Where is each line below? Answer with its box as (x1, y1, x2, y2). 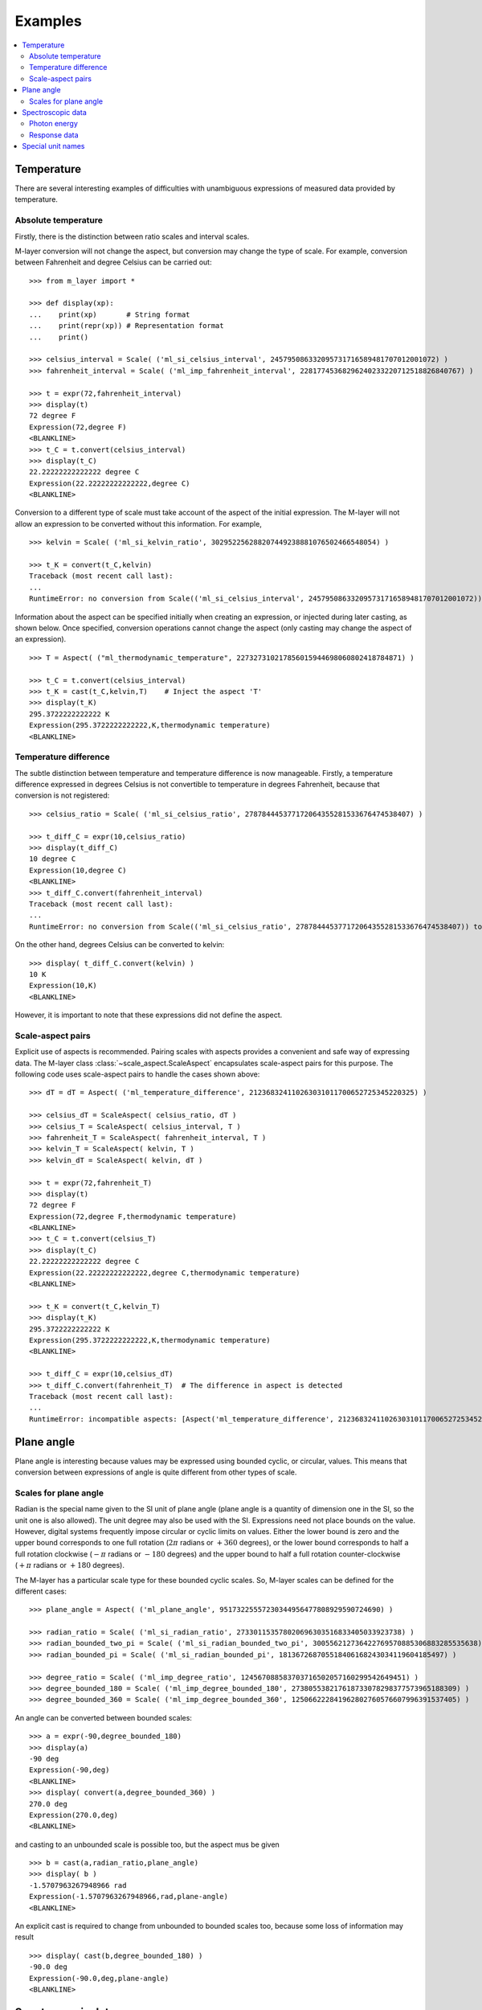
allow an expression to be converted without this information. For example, (14, 519, 263, 528)
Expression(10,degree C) (29, 865, 127, 875)
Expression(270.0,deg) (29, 1810, 119, 1819)
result (14, 1932, 35, 1942)
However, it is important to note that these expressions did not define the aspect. (14, 1010, 283, 1020)
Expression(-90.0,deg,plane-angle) (29, 1974, 170, 1983)
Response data (29, 129, 80, 140)
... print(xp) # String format (29, 310, 190, 319)
